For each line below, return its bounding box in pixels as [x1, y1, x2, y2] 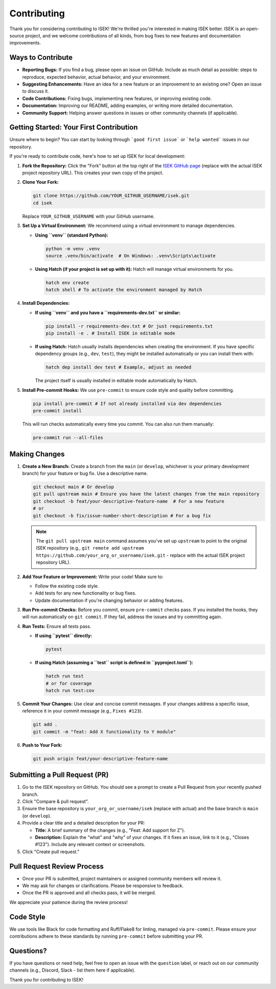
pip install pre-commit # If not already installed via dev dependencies [33, 401, 222, 407]
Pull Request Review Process [9, 862, 104, 871]
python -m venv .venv [45, 246, 100, 251]
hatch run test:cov [45, 687, 95, 693]
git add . [33, 722, 58, 727]
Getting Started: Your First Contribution [9, 123, 138, 132]
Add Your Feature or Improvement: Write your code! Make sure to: [22, 574, 164, 580]
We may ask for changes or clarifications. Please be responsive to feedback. [22, 882, 184, 889]
